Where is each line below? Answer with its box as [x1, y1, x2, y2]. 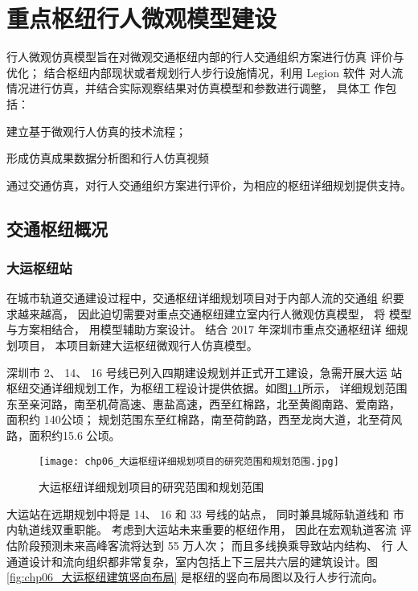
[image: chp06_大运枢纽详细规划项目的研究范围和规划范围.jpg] [39, 455, 339, 467]
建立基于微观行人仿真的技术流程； [6, 122, 186, 139]
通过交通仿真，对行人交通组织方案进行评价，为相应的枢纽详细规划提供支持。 [6, 176, 412, 193]
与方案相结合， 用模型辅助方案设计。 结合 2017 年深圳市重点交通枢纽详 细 [6, 321, 397, 338]
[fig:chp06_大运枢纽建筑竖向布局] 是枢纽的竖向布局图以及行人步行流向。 [6, 568, 384, 585]
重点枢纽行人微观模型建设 [6, 2, 277, 35]
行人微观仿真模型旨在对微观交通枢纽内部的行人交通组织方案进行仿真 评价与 [6, 48, 404, 65]
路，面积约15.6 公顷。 [6, 427, 121, 444]
